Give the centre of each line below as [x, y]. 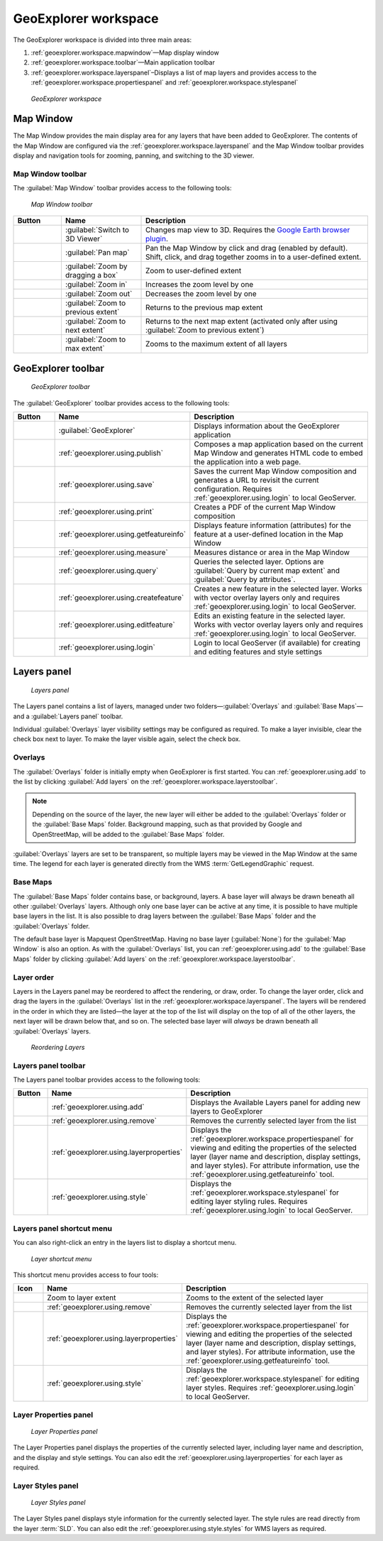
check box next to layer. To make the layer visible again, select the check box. [127, 739]
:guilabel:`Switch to [97, 230]
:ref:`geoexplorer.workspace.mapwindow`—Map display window [125, 53]
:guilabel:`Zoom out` [99, 294]
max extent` [85, 349]
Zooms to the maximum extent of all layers [216, 344]
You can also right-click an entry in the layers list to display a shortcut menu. [125, 1243]
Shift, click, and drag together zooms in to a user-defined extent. [254, 257]
